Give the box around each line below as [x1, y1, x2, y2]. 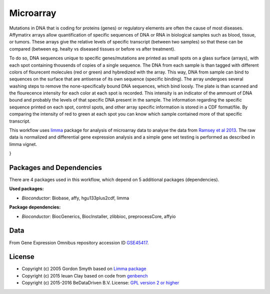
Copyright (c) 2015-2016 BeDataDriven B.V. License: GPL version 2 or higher [21, 280, 179, 286]
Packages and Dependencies [9, 163, 102, 172]
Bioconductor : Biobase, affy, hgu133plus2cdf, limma [21, 195, 129, 201]
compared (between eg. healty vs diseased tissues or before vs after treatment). [9, 45, 175, 52]
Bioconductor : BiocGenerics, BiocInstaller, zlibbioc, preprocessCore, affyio [21, 213, 176, 219]
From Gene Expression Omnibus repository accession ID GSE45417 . [9, 239, 149, 245]
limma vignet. [9, 141, 37, 147]
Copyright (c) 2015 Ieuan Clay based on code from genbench [21, 272, 148, 278]
